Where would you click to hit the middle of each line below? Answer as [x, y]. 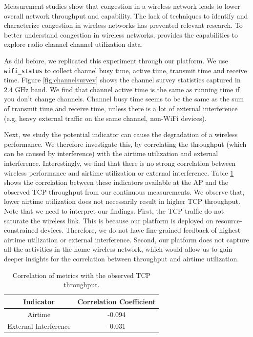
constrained [21, 230]
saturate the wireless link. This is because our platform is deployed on [109, 220]
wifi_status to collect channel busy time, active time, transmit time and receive [126, 70]
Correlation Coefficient [116, 301]
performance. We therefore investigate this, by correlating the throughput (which [125, 144]
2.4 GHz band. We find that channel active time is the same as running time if [122, 89]
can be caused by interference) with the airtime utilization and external [111, 153]
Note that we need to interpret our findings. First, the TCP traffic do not [114, 210]
